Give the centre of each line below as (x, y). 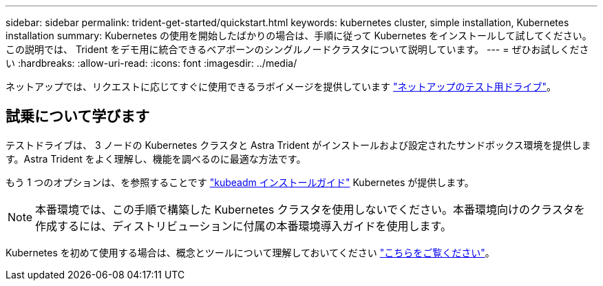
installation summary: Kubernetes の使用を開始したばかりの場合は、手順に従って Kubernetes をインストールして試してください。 (299, 35)
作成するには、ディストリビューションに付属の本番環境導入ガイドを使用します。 (244, 226)
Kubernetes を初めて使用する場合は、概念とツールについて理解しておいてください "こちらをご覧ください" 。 (250, 252)
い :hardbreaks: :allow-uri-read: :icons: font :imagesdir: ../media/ (151, 63)
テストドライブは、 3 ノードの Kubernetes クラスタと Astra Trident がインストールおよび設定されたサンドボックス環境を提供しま (298, 145)
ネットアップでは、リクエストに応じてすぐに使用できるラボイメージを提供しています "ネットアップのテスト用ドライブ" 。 (281, 86)
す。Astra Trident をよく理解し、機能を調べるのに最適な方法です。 (156, 159)
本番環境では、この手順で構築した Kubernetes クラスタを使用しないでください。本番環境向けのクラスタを (310, 209)
